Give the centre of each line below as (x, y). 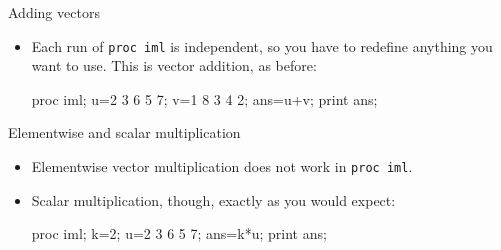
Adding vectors (54, 12)
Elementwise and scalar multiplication (124, 132)
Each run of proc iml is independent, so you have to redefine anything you (262, 45)
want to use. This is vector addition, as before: (174, 65)
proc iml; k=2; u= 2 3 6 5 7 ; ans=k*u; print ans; (179, 233)
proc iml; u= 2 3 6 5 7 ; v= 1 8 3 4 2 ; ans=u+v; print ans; (204, 98)
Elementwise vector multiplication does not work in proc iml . (222, 166)
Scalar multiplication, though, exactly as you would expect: (213, 199)
